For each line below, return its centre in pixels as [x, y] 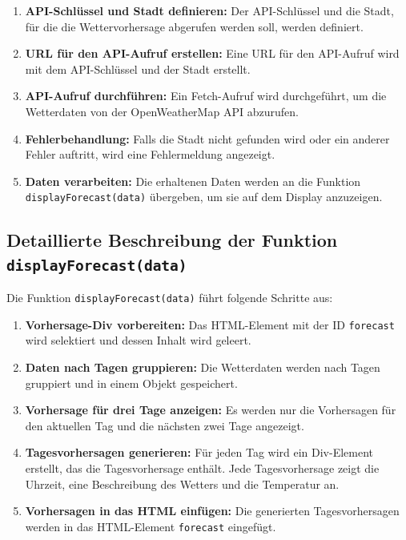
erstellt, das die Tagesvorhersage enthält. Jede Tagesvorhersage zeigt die [202, 468]
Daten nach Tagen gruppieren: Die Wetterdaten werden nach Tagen [203, 367]
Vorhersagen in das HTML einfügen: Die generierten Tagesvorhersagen [212, 511]
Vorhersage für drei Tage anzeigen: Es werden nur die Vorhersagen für [211, 410]
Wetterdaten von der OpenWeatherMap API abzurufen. [162, 111]
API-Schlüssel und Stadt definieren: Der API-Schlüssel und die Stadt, [209, 10]
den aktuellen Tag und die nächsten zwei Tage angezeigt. [165, 425]
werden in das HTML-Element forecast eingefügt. [151, 526]
